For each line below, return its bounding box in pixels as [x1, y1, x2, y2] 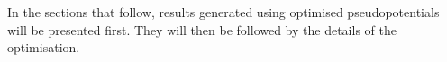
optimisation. [7, 38, 80, 57]
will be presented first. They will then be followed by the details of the [7, 20, 397, 39]
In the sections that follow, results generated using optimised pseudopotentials [7, 3, 440, 21]
